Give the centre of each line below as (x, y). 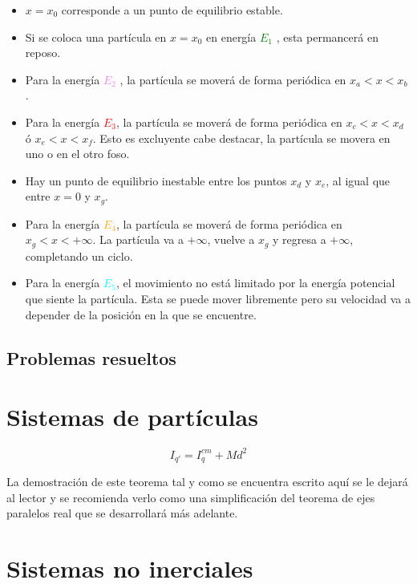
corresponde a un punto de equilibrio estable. (172, 10)
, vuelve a (231, 239)
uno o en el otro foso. (77, 154)
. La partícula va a (138, 239)
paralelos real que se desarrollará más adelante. (122, 513)
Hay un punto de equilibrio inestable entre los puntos (156, 180)
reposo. (43, 53)
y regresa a (300, 239)
